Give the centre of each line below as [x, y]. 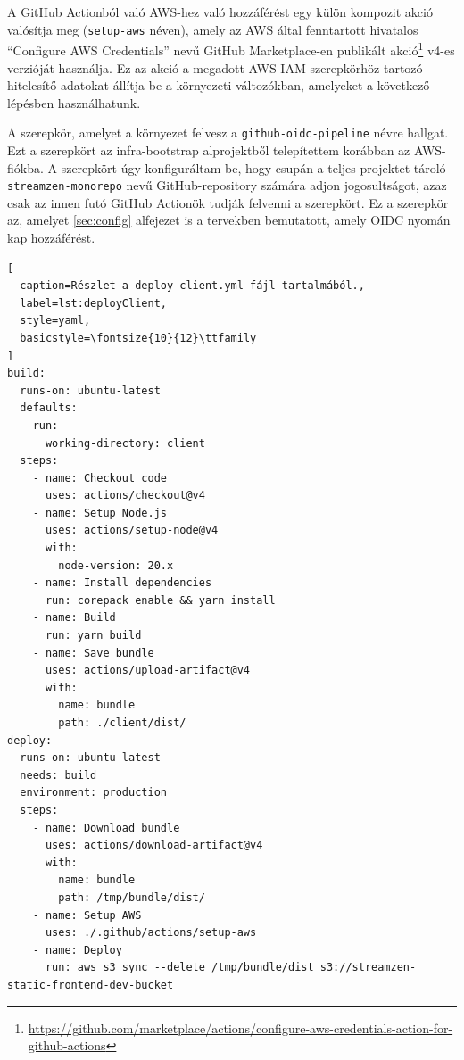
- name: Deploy [77, 950]
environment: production [93, 793]
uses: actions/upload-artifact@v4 [148, 671]
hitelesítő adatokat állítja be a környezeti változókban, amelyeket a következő [219, 85]
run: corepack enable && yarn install [160, 600]
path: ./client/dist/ [122, 723]
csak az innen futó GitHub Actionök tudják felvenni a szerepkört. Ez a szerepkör [228, 202]
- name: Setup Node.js [99, 513]
